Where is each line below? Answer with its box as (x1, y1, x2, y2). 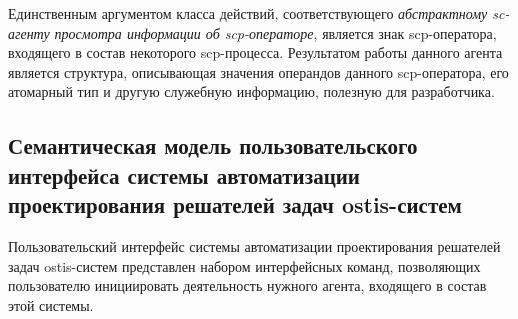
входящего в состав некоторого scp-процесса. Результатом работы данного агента (8, 42, 503, 63)
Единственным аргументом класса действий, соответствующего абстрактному (8, 3, 488, 23)
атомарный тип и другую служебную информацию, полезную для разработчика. (8, 81, 495, 102)
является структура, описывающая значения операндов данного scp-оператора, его (8, 61, 509, 82)
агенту (8, 22, 50, 43)
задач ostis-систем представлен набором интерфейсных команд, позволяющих (8, 255, 481, 276)
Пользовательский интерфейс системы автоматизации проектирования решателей (8, 235, 501, 256)
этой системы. (8, 294, 94, 315)
